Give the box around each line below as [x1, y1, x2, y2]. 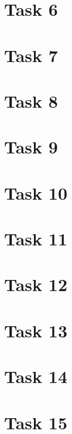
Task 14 [4, 364, 67, 388]
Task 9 [4, 135, 58, 159]
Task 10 [4, 180, 67, 204]
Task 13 [4, 318, 67, 342]
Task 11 [4, 227, 67, 251]
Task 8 [4, 88, 58, 112]
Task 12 [4, 272, 67, 296]
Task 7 [4, 43, 58, 67]
